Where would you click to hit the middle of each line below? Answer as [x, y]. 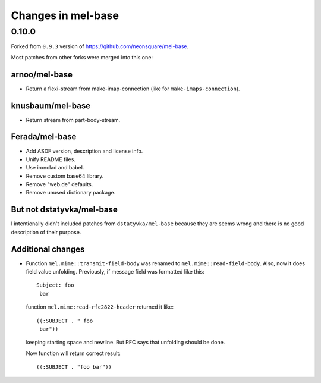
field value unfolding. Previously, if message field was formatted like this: [115, 272]
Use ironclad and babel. [55, 168]
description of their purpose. [46, 232]
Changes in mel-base [65, 15]
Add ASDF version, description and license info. [84, 151]
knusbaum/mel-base [51, 106]
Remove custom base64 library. [65, 176]
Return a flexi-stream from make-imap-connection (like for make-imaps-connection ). [133, 89]
